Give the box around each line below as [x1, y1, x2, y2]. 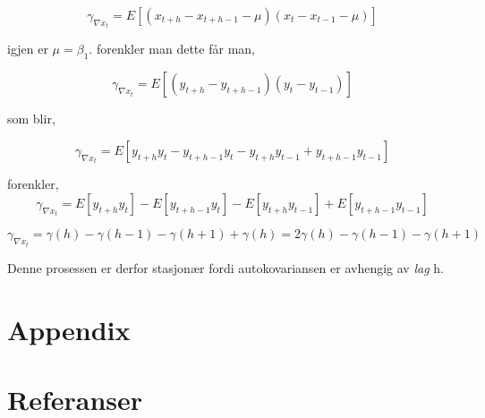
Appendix [7, 311, 131, 347]
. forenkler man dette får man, [89, 39, 255, 58]
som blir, [7, 109, 55, 128]
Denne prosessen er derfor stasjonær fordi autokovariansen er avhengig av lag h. [7, 258, 444, 277]
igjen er [7, 39, 48, 58]
